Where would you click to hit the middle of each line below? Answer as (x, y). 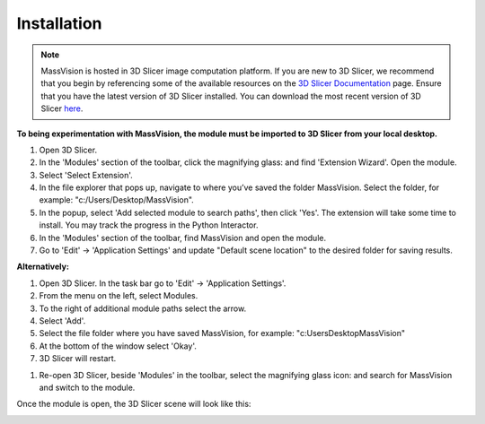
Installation (59, 23)
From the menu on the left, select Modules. (119, 296)
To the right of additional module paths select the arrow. (143, 308)
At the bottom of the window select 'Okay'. (118, 346)
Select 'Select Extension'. (86, 175)
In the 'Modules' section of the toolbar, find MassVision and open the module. (183, 238)
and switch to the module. (87, 387)
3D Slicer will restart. (78, 359)
